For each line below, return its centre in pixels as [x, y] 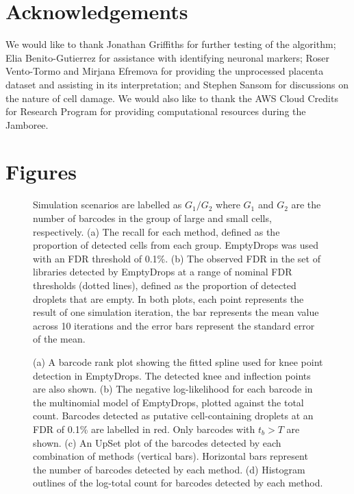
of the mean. [59, 339]
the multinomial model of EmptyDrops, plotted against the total [168, 402]
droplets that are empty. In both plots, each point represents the [168, 298]
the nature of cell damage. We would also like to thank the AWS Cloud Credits [172, 98]
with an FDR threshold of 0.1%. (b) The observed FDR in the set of [177, 258]
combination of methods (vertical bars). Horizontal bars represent [170, 456]
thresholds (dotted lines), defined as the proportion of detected [165, 285]
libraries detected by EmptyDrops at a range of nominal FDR [163, 272]
